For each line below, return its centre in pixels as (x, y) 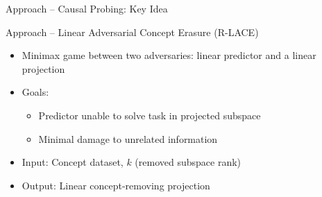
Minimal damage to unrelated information (128, 138)
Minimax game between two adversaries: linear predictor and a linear (169, 55)
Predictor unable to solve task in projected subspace (150, 115)
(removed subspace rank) (188, 162)
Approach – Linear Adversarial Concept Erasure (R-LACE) (132, 32)
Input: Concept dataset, (73, 162)
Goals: (35, 92)
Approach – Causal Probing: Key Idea (87, 8)
